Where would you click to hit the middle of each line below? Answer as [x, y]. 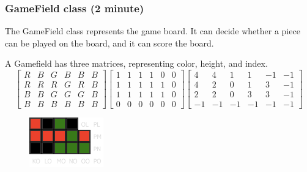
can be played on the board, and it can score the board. [109, 43]
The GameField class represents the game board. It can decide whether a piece [153, 31]
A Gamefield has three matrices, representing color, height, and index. [136, 63]
